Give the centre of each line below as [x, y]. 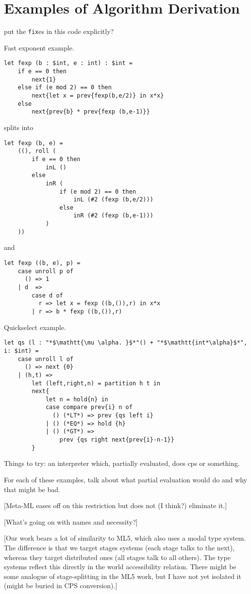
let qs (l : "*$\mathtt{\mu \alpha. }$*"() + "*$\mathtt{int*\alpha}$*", [126, 343]
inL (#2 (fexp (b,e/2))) [113, 200]
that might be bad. [32, 489]
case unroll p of [46, 271]
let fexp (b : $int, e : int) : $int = [68, 63]
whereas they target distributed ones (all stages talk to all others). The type [117, 557]
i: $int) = [21, 351]
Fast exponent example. [39, 47]
